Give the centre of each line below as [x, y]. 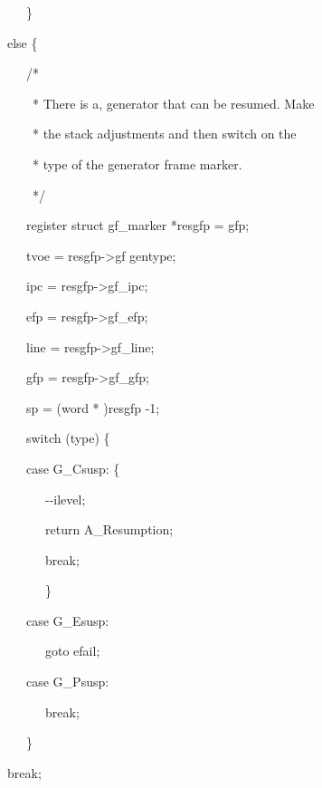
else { [22, 42]
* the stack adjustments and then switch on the [164, 134]
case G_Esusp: [67, 620]
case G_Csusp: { [73, 468]
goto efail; [72, 651]
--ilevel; [65, 499]
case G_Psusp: [67, 682]
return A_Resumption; [109, 529]
